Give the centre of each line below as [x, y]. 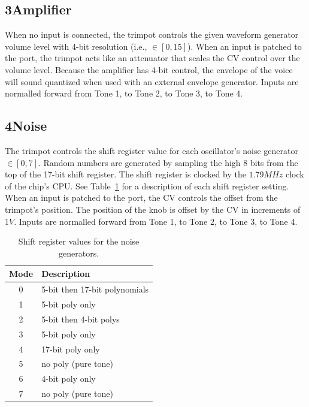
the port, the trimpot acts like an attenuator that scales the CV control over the [152, 58]
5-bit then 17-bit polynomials [95, 289]
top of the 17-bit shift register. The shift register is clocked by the [126, 174]
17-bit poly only [71, 349]
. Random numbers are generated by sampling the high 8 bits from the [168, 162]
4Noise [26, 126]
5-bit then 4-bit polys [81, 319]
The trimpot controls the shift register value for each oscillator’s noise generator [152, 150]
